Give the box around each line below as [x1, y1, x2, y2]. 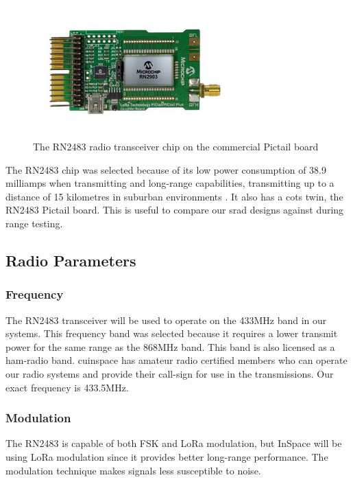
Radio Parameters [5, 249, 136, 271]
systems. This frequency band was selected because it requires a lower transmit [5, 326, 338, 341]
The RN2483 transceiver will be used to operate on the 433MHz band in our [5, 312, 327, 327]
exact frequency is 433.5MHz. [5, 380, 129, 394]
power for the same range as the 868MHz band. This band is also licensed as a [5, 339, 335, 354]
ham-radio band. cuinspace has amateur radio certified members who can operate [5, 353, 348, 367]
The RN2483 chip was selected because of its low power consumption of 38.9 [5, 162, 326, 176]
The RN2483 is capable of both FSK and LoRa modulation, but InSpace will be [5, 436, 342, 450]
